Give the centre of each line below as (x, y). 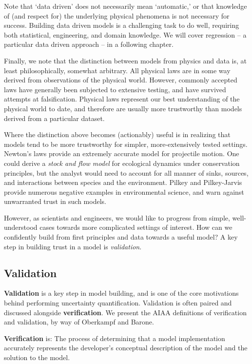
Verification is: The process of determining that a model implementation (115, 338)
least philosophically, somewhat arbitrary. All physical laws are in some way (117, 70)
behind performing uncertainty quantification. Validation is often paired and (118, 303)
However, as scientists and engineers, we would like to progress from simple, (117, 217)
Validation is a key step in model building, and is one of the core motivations (121, 293)
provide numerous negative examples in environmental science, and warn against (124, 192)
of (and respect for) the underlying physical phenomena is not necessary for (117, 15)
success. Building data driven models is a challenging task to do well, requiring (122, 25)
